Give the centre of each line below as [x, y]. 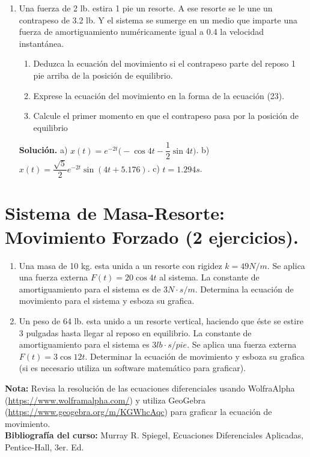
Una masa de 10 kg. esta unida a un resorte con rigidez [120, 265]
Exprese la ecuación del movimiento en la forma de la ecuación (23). [159, 95]
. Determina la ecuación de [244, 289]
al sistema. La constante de [209, 277]
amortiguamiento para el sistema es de [90, 289]
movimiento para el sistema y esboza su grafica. [107, 301]
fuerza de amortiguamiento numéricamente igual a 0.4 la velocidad [141, 32]
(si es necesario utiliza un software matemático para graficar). [132, 368]
